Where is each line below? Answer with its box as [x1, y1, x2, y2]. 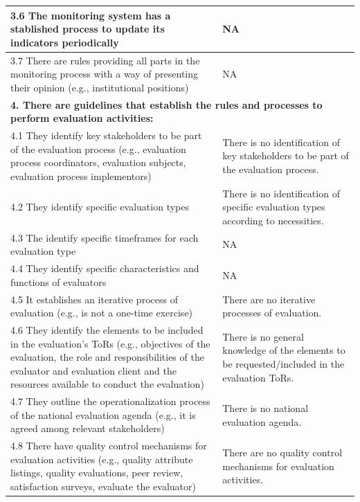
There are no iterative [222, 292, 316, 306]
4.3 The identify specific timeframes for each [10, 230, 199, 244]
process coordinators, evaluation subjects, [10, 155, 186, 170]
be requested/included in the [222, 356, 345, 370]
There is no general [222, 329, 304, 343]
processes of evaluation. [222, 305, 322, 320]
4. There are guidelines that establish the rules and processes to [10, 97, 323, 111]
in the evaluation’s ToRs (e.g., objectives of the [10, 336, 210, 350]
